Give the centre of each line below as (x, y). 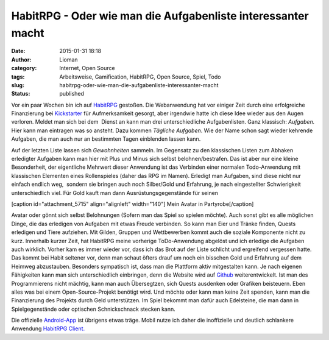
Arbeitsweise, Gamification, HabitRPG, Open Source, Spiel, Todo (140, 77)
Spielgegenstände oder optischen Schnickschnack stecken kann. (94, 309)
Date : (18, 51)
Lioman (69, 59)
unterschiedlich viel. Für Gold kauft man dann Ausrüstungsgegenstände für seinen (115, 193)
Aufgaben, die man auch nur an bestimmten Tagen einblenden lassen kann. (106, 139)
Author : (21, 59)
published (72, 94)
